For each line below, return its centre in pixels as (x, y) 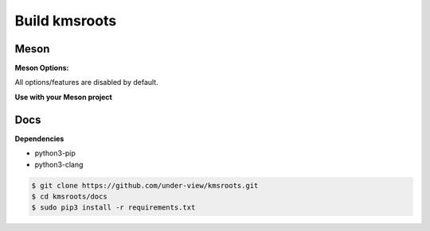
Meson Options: (42, 68)
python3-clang (59, 164)
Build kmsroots (66, 21)
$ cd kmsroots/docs (69, 196)
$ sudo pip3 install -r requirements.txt (113, 208)
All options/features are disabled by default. (86, 83)
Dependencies (39, 138)
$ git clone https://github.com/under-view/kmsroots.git (145, 185)
